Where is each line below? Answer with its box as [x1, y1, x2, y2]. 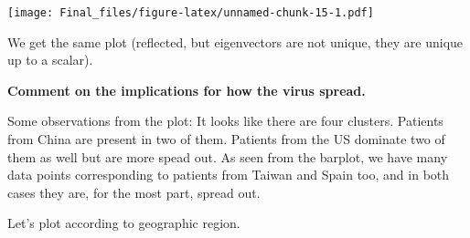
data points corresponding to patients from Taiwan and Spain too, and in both [7, 165, 450, 184]
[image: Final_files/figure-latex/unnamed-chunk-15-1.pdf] [7, 6, 374, 19]
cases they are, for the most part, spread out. [7, 182, 261, 202]
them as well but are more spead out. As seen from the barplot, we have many [7, 147, 448, 166]
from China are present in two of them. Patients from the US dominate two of [7, 129, 445, 149]
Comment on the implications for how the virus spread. [7, 80, 366, 99]
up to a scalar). [7, 50, 93, 69]
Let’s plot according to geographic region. [7, 213, 240, 233]
